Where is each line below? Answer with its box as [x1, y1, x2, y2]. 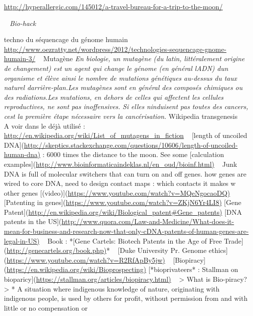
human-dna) [4, 149, 41, 159]
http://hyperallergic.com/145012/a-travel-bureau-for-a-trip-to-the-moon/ [4, 1, 223, 11]
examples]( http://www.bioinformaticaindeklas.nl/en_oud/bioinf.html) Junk [4, 158, 237, 169]
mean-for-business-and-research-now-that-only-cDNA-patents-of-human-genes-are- [4, 226, 249, 236]
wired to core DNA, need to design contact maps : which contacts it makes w [4, 178, 236, 188]
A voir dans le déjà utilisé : [4, 120, 85, 131]
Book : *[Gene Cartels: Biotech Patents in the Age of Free [47, 235, 222, 246]
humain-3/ [4, 53, 36, 64]
